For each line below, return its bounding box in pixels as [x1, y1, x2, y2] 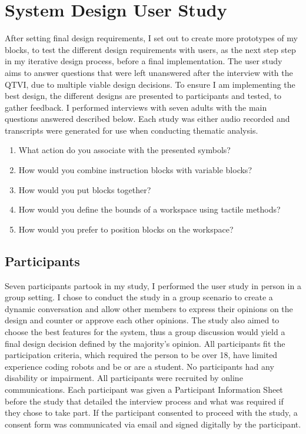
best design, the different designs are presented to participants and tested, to [5, 90, 282, 102]
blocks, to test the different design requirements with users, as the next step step [5, 43, 296, 55]
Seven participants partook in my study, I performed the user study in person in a [5, 279, 301, 291]
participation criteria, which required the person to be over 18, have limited [5, 349, 278, 361]
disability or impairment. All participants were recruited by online [5, 372, 243, 384]
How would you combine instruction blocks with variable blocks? [18, 164, 252, 176]
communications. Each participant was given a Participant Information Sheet [5, 383, 283, 395]
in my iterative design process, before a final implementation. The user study [5, 55, 282, 67]
